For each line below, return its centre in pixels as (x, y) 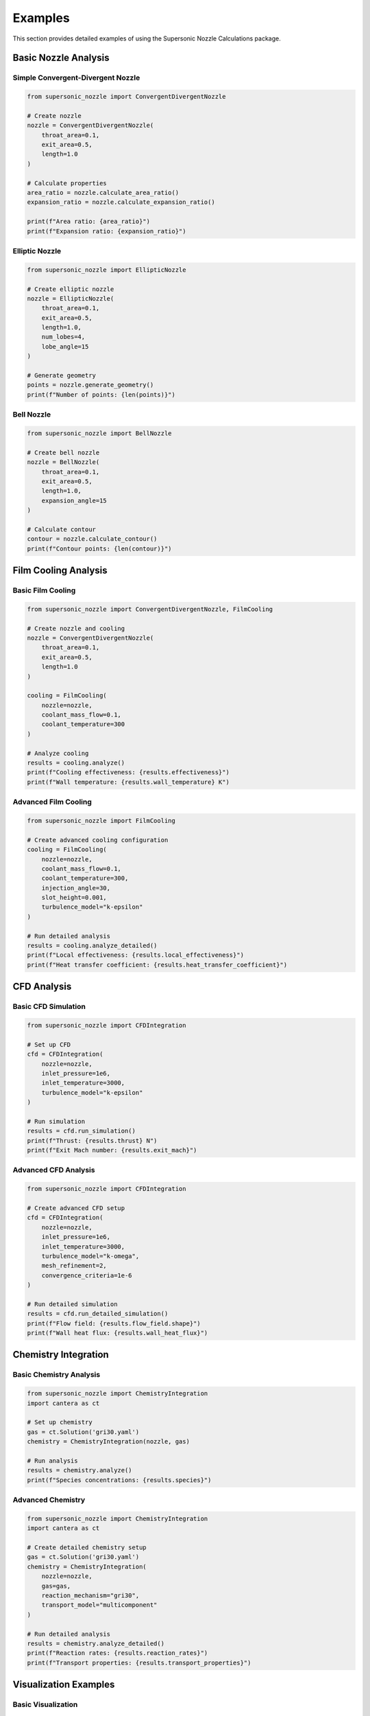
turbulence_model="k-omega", (90, 1256)
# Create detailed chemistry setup (87, 1547)
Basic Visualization (45, 1704)
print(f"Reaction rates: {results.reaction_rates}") (118, 1653)
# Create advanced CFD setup (76, 1208)
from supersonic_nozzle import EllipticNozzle (107, 270)
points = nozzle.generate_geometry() (90, 385)
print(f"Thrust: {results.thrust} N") (92, 1140)
